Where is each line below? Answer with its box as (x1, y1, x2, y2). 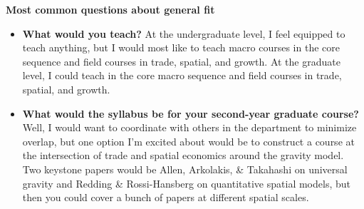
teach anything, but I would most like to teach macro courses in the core (22, 40, 340, 55)
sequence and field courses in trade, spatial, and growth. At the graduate (22, 53, 340, 68)
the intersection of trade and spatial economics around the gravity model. (22, 148, 344, 163)
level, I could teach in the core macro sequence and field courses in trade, (22, 68, 342, 83)
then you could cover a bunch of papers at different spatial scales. (22, 190, 309, 205)
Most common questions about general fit (6, 2, 215, 16)
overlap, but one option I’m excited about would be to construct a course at (22, 133, 355, 148)
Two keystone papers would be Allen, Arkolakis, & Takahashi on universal (22, 161, 348, 176)
